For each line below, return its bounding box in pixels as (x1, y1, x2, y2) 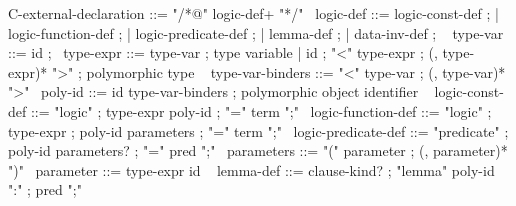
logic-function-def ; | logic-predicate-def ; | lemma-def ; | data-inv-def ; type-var (8, 22, 504, 43)
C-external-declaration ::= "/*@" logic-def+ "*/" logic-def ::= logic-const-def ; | (8, 3, 499, 23)
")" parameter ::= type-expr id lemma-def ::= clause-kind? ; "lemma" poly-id (8, 159, 495, 180)
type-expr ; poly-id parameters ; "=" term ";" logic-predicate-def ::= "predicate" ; (8, 120, 509, 141)
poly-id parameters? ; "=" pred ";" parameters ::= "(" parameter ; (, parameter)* (8, 140, 508, 161)
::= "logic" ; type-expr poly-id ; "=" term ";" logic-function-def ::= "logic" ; (30, 100, 492, 121)
